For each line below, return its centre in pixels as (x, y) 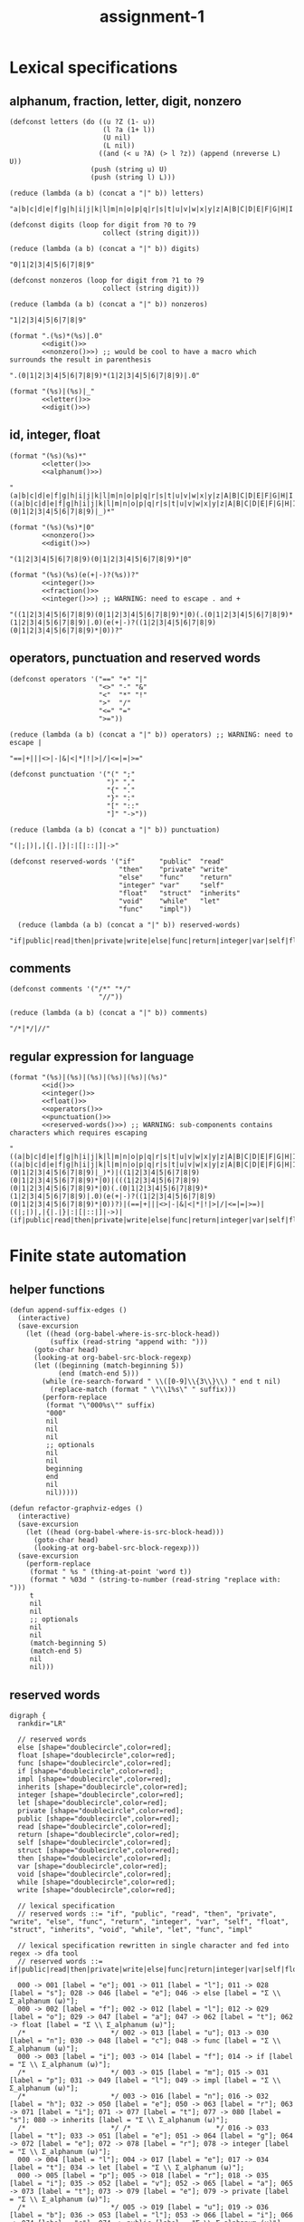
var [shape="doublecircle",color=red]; (93, 1867)
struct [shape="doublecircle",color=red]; (99, 1850)
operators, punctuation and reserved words (135, 658)
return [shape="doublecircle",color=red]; (99, 1835)
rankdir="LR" (42, 1724)
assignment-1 (152, 17)
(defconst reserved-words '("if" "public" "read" (117, 861)
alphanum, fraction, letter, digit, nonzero (126, 101)
